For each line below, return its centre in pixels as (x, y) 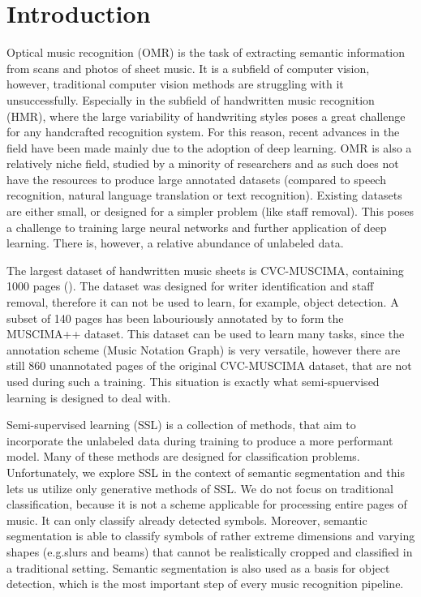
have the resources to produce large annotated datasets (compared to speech (196, 179)
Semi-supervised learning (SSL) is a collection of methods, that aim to (181, 425)
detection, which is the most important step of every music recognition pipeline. (205, 584)
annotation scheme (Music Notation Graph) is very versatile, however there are (204, 349)
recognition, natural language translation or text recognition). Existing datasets (204, 195)
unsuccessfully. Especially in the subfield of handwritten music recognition (191, 99)
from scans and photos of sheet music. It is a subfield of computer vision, (188, 68)
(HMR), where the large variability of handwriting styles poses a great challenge (206, 116)
